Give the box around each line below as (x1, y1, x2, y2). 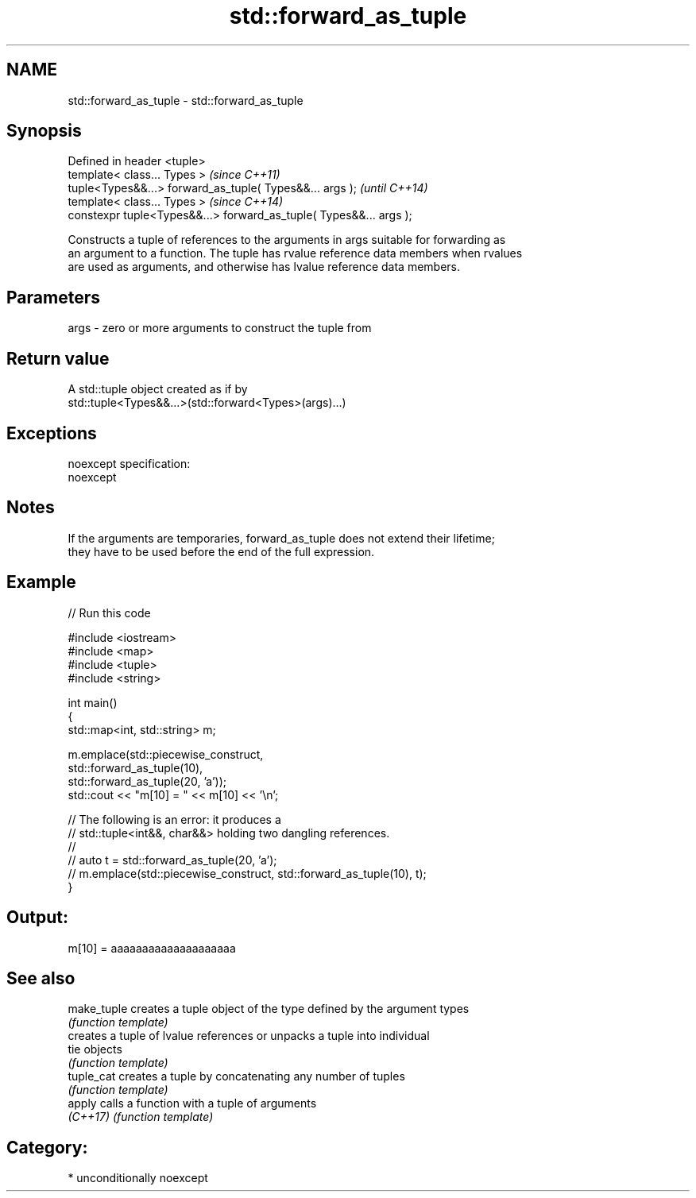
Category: (6, 1137, 88, 1157)
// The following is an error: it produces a (68, 812, 281, 826)
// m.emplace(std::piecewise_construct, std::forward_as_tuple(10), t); (68, 866, 427, 880)
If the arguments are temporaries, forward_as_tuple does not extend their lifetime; (68, 531, 495, 545)
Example (6, 572, 76, 593)
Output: (6, 907, 68, 928)
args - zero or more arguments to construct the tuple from (68, 321, 372, 335)
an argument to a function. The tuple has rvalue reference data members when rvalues (68, 246, 523, 261)
